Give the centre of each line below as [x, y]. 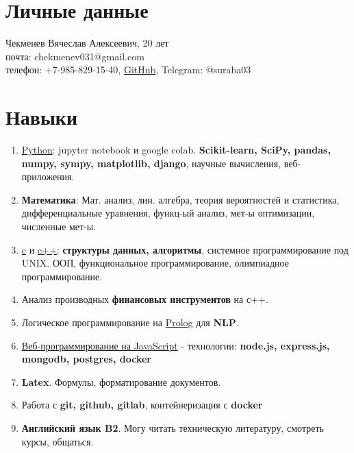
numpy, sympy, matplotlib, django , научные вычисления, [151, 163]
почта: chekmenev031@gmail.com [75, 56]
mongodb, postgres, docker [86, 359]
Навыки [42, 117]
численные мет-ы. [59, 226]
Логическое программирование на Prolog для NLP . [130, 322]
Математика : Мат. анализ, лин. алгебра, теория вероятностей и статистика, [180, 199]
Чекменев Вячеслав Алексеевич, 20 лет [87, 43]
